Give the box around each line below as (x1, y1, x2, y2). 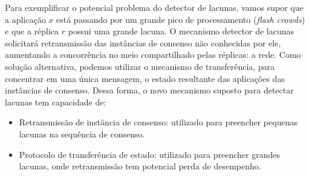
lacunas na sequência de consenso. (19, 127, 145, 140)
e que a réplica (5, 25, 59, 37)
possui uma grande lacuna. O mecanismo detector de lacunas (68, 25, 294, 37)
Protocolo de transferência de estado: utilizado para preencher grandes (19, 148, 281, 160)
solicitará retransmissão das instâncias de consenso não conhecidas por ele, (5, 36, 281, 49)
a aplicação (5, 13, 46, 25)
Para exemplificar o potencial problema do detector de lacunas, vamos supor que (5, 1, 304, 13)
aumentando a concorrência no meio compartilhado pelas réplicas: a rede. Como (5, 48, 301, 61)
